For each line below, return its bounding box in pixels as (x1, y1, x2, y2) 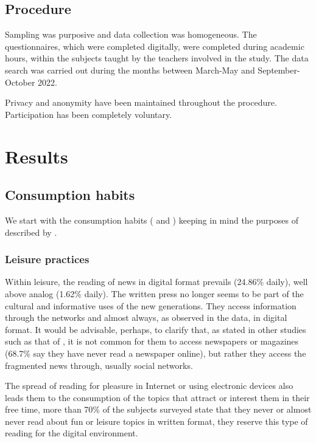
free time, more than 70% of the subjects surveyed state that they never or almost (5, 403, 312, 416)
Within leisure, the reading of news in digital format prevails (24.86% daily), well (5, 275, 308, 288)
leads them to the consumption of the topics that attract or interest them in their (5, 391, 310, 404)
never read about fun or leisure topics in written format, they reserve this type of (5, 414, 308, 427)
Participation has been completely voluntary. (5, 108, 172, 120)
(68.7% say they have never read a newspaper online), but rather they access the (5, 346, 306, 359)
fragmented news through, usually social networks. (5, 359, 193, 371)
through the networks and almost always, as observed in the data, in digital (5, 311, 287, 324)
